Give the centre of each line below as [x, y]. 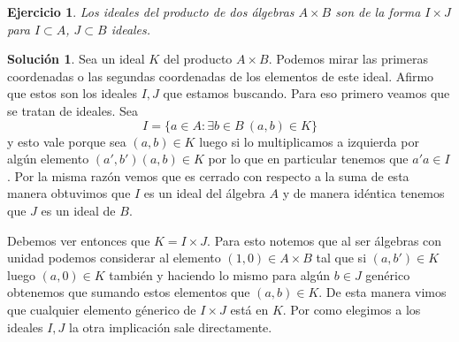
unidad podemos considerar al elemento [114, 258]
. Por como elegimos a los [352, 309]
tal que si [341, 258]
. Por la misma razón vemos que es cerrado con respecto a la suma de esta [208, 175]
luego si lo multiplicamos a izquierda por [309, 141]
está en [249, 309]
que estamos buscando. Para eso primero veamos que [306, 93]
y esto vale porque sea [67, 141]
